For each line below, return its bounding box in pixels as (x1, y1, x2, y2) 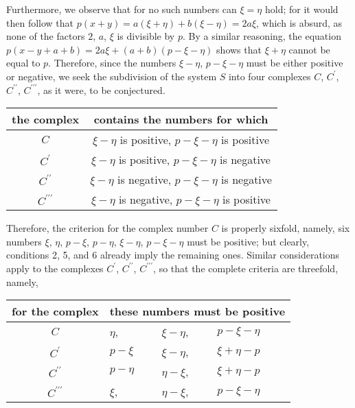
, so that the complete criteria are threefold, (153, 261, 339, 275)
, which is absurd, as (256, 15, 343, 29)
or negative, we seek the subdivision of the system (6, 69, 217, 83)
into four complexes (228, 69, 311, 83)
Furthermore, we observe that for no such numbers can (6, 2, 237, 16)
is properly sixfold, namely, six (221, 221, 350, 235)
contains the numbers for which (93, 111, 268, 128)
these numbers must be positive (109, 303, 286, 320)
